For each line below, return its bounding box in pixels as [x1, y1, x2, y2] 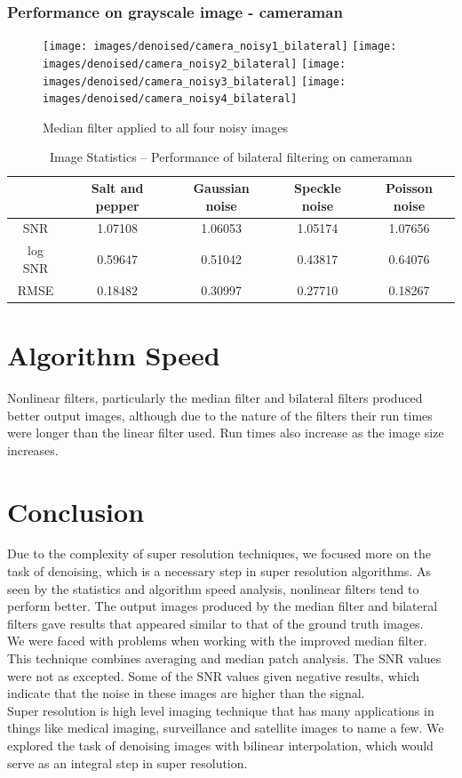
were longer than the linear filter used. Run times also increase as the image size [7, 423, 444, 442]
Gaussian [193, 179, 250, 197]
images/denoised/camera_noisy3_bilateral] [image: [43, 75, 346, 88]
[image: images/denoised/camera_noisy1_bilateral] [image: [43, 40, 397, 53]
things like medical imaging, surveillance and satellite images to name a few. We [7, 718, 444, 737]
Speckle [294, 179, 341, 197]
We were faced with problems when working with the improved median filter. [7, 631, 427, 650]
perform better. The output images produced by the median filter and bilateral [7, 597, 438, 615]
